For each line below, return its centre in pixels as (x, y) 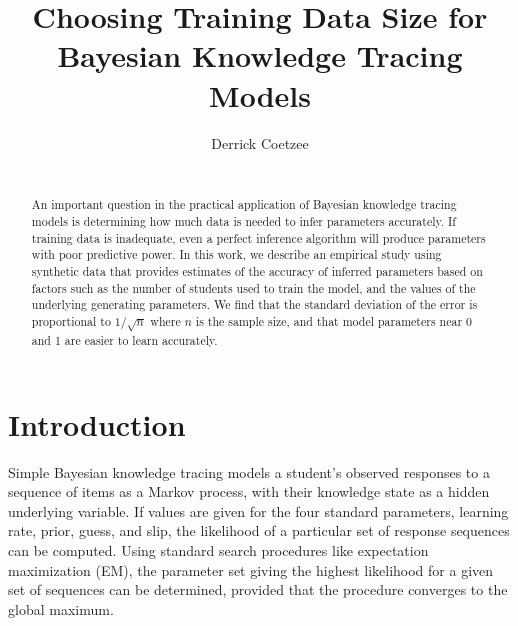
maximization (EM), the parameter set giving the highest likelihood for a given (251, 569)
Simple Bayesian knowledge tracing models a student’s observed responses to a (249, 471)
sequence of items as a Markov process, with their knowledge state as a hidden (249, 491)
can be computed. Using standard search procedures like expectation (218, 549)
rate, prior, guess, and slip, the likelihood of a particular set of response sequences (259, 530)
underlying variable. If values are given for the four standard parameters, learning (258, 510)
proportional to (71, 321)
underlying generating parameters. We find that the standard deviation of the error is (254, 304)
